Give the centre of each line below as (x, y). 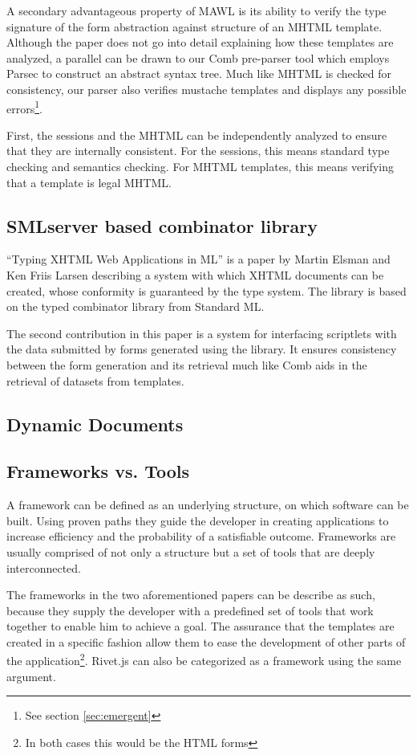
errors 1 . (24, 107)
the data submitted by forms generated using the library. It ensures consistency (202, 349)
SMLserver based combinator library (162, 225)
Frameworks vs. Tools (98, 471)
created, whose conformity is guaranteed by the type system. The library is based (206, 290)
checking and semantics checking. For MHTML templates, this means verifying (200, 166)
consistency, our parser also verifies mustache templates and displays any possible (206, 89)
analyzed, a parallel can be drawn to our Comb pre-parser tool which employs (198, 57)
